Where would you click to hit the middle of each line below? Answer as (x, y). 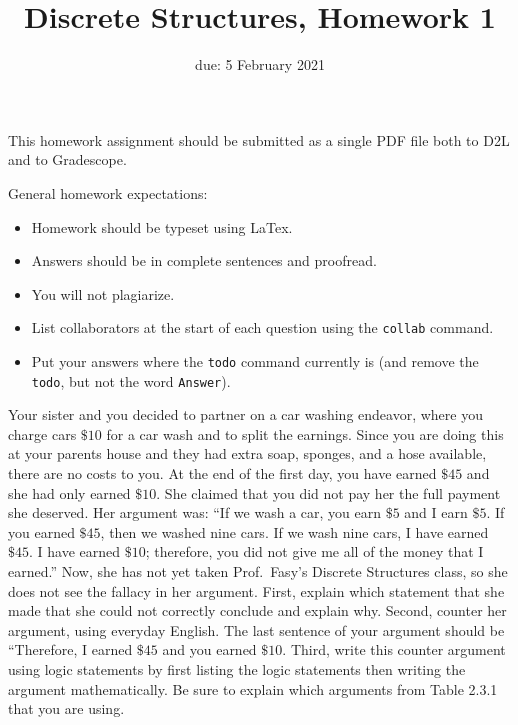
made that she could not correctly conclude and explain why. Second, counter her (257, 610)
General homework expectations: (108, 192)
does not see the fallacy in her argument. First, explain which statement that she (256, 590)
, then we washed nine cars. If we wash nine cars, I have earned (294, 531)
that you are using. (66, 708)
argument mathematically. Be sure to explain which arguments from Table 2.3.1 (253, 688)
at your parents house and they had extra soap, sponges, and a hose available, (247, 453)
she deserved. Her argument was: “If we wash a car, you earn (194, 512)
